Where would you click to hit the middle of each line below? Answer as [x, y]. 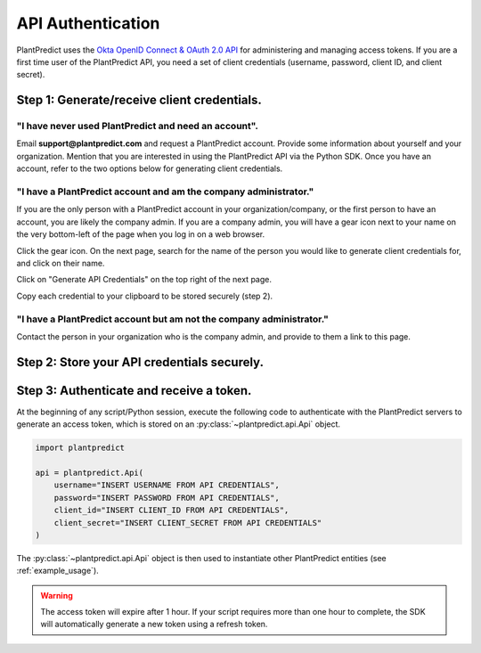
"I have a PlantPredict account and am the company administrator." [165, 192]
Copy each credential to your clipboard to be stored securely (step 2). [145, 296]
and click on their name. [61, 263]
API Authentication [88, 23]
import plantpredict [80, 448]
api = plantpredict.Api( [90, 473]
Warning [57, 595]
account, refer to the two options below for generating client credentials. [150, 168]
